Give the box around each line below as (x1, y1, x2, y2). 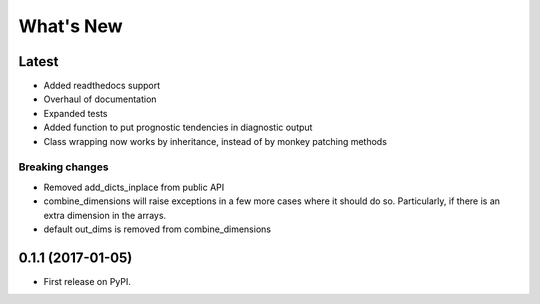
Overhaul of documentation (43, 93, 157, 105)
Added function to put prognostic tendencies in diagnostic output (43, 121, 313, 134)
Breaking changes (18, 160, 109, 174)
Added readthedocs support (43, 80, 161, 92)
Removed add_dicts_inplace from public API (43, 181, 225, 193)
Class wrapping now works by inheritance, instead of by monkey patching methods (43, 135, 387, 147)
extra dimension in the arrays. (43, 209, 167, 221)
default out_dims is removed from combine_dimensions (43, 223, 272, 235)
